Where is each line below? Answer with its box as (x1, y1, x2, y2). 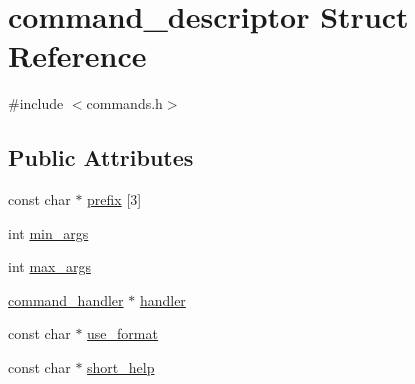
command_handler (8, 289, 124, 310)
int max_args (8, 256, 91, 277)
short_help (87, 357, 155, 378)
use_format (87, 323, 158, 344)
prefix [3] (87, 189, 142, 210)
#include (8, 93, 64, 114)
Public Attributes (8, 142, 194, 173)
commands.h (86, 93, 163, 114)
